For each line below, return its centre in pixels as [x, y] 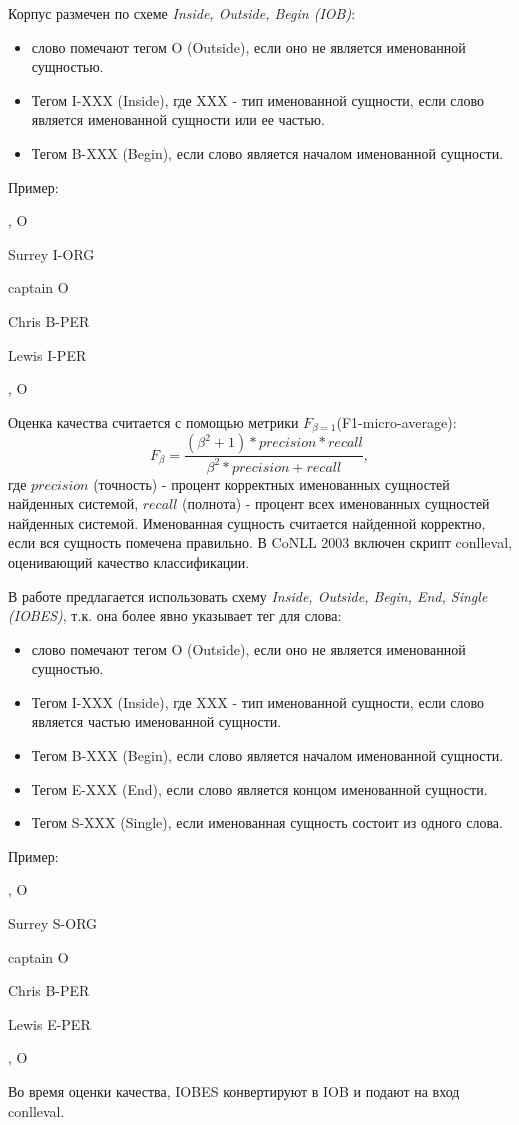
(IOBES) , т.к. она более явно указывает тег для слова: [175, 615]
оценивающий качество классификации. [129, 561]
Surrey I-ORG [51, 253]
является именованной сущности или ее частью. [178, 119]
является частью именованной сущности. [156, 721]
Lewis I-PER [47, 354]
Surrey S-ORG [53, 923]
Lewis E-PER [49, 1023]
